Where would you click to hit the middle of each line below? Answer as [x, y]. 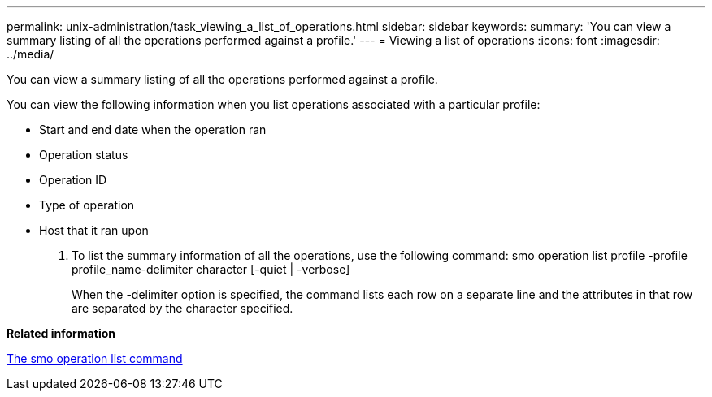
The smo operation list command [95, 358]
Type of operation [87, 205]
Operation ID [73, 180]
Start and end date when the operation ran [153, 129]
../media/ [30, 54]
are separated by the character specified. [182, 308]
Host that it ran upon [94, 230]
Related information [61, 333]
